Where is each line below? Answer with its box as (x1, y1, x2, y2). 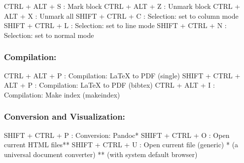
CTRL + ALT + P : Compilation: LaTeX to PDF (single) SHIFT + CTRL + (4, 70, 241, 80)
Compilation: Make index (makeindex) (4, 89, 120, 99)
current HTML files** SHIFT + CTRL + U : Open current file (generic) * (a (4, 139, 239, 150)
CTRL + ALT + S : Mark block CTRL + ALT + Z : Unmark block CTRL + (4, 1, 241, 11)
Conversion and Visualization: (4, 110, 125, 123)
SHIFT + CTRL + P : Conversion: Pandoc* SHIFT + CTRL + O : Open (4, 130, 230, 140)
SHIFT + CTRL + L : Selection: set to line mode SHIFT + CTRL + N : (4, 20, 227, 31)
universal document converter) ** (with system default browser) (4, 149, 198, 159)
